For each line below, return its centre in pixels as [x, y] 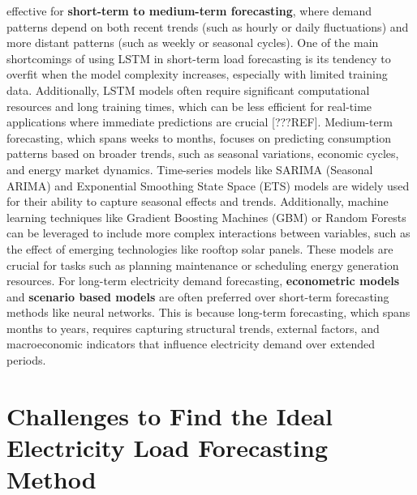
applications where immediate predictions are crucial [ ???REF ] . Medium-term [200, 122]
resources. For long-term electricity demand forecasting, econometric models [203, 281]
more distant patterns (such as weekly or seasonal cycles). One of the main [193, 43]
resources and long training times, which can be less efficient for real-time [189, 106]
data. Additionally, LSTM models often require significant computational [188, 90]
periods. [26, 360]
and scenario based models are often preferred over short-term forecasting [198, 296]
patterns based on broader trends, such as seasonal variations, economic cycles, [203, 154]
